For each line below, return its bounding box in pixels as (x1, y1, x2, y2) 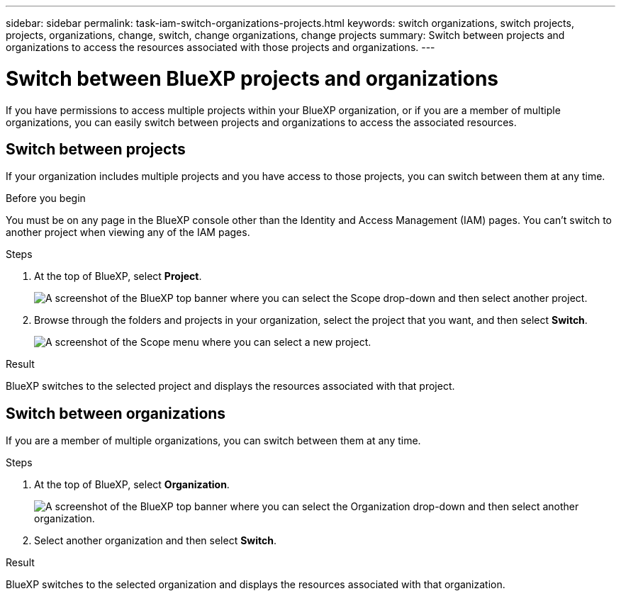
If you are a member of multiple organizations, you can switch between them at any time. (6, 434, 421, 447)
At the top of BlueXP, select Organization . (34, 478, 230, 491)
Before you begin (6, 192, 86, 205)
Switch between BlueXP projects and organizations (6, 66, 498, 91)
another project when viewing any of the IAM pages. (6, 226, 250, 239)
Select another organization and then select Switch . (34, 534, 277, 547)
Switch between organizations (6, 404, 226, 422)
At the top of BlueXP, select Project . (34, 270, 202, 283)
